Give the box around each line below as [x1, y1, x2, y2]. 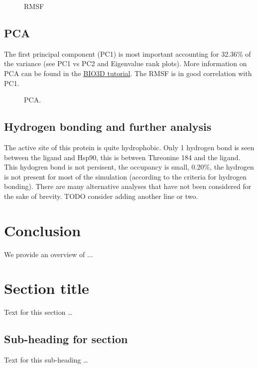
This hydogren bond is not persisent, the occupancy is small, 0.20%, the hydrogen [4, 162, 254, 172]
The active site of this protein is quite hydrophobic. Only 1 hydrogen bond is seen [4, 142, 255, 152]
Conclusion [4, 220, 81, 240]
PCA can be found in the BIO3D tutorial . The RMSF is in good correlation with [4, 68, 252, 78]
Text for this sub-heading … [4, 355, 88, 365]
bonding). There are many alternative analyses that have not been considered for [4, 181, 252, 191]
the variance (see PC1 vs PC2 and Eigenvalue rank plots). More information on [4, 58, 247, 69]
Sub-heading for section [4, 331, 128, 347]
